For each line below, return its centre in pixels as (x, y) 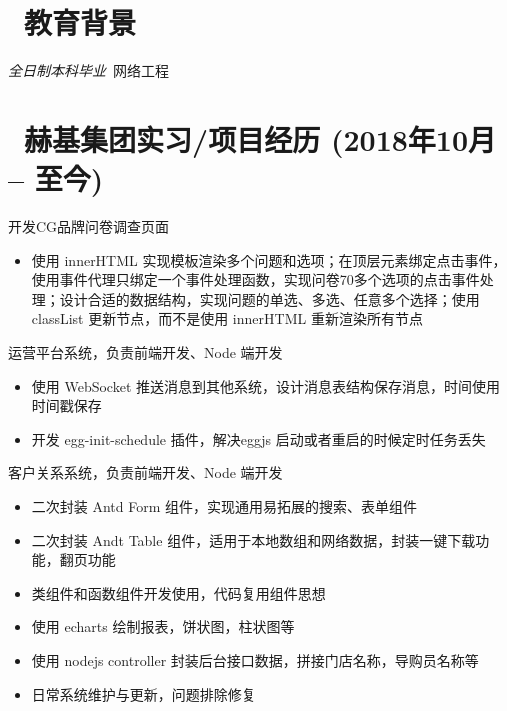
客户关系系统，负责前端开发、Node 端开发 (145, 472)
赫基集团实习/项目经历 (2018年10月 (260, 138)
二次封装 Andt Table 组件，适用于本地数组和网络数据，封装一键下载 (253, 539)
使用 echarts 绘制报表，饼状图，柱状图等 (163, 626)
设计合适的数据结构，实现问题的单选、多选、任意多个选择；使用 (269, 298)
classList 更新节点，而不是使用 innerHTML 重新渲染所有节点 (227, 318)
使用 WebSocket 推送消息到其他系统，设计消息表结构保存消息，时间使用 (266, 385)
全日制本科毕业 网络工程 (88, 70)
